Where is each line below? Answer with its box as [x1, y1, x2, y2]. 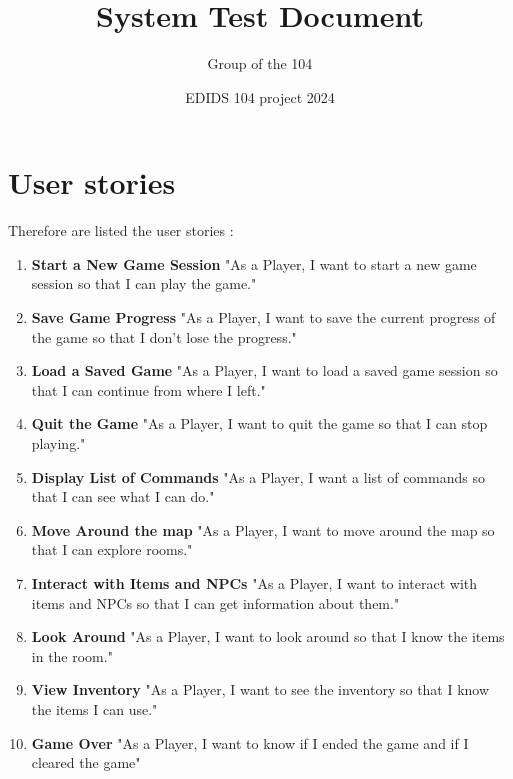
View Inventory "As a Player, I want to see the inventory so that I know [31, 679, 490, 700]
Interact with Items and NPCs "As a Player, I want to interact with [31, 572, 478, 593]
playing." [31, 433, 86, 453]
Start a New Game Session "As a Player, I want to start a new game [31, 253, 477, 274]
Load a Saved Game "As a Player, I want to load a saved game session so [31, 360, 498, 381]
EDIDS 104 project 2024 [185, 86, 335, 107]
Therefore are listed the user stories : [8, 220, 234, 241]
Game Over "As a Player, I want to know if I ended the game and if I [31, 732, 469, 753]
